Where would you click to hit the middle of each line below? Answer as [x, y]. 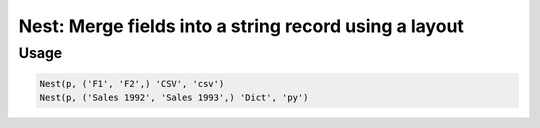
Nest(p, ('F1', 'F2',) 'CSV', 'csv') [132, 83]
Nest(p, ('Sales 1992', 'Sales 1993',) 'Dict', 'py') [174, 98]
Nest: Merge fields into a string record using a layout [241, 26]
